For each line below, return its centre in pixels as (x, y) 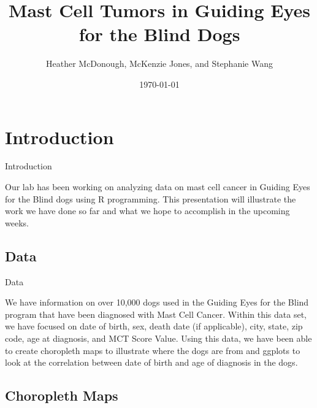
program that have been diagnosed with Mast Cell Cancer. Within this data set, (156, 314)
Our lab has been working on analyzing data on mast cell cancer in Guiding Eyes (158, 187)
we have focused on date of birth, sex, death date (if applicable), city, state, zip (154, 326)
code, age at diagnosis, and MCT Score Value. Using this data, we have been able (158, 338)
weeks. (17, 222)
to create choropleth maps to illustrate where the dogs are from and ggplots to (153, 350)
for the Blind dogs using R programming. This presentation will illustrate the (151, 198)
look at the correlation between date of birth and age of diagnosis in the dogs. (151, 362)
